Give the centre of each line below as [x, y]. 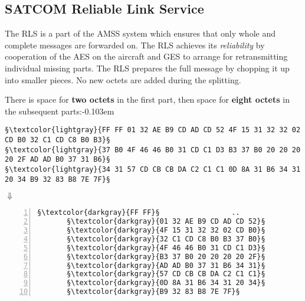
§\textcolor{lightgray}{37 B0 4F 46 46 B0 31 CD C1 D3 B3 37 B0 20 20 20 [153, 150]
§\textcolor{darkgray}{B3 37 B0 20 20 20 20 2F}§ [166, 256]
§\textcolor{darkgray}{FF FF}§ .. [139, 213]
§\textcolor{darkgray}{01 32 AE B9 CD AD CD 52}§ [166, 222]
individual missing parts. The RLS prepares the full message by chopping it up [147, 68]
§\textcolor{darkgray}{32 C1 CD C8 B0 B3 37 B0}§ [166, 239]
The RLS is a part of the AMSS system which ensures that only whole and [140, 33]
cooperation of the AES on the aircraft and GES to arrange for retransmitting [146, 56]
